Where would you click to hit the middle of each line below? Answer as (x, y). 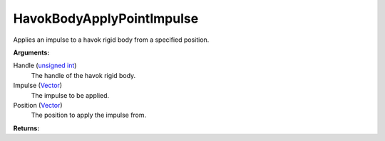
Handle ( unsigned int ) (45, 66)
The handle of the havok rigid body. (83, 75)
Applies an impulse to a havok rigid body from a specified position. (111, 40)
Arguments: (31, 52)
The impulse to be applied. (70, 95)
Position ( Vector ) (38, 105)
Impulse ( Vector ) (38, 86)
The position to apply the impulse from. (89, 115)
